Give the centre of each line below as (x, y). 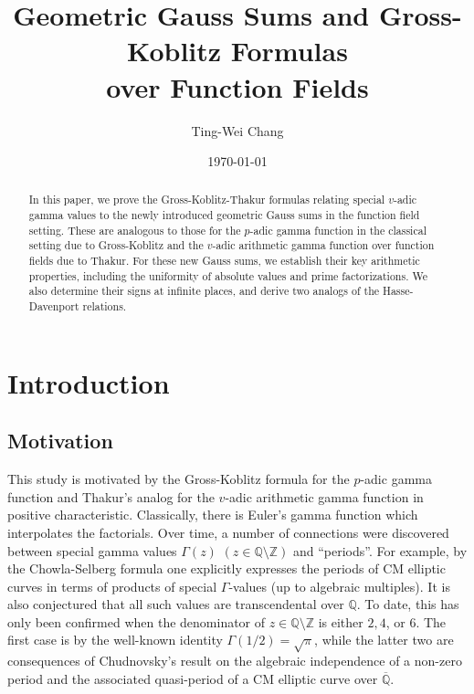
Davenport (54, 306)
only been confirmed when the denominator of (137, 621)
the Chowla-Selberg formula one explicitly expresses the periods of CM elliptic (226, 568)
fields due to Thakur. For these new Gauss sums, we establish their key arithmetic (224, 261)
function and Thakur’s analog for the (111, 496)
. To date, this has (408, 604)
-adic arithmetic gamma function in (324, 496)
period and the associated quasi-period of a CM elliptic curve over (193, 678)
